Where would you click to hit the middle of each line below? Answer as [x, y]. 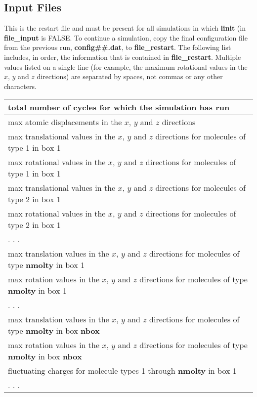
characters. [20, 86]
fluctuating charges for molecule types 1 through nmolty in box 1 [122, 371]
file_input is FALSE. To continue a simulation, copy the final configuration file [126, 37]
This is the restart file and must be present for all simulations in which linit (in [125, 28]
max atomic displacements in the [65, 122]
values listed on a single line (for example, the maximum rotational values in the [126, 66]
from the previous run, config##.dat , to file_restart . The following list [118, 47]
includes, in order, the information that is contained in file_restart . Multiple [123, 57]
